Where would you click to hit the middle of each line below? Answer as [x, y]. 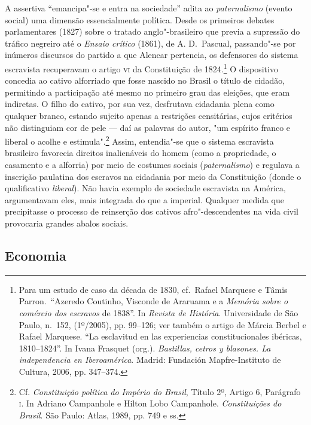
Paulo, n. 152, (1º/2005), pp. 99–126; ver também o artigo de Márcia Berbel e [162, 324]
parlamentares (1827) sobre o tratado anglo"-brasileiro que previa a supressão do [153, 31]
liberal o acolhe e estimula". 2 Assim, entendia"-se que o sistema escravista [139, 140]
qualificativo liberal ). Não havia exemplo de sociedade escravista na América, [145, 188]
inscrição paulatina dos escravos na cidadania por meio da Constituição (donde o [153, 176]
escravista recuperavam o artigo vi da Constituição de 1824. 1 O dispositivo [141, 68]
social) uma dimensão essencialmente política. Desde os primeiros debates [140, 19]
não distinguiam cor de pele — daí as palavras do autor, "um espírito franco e [148, 127]
